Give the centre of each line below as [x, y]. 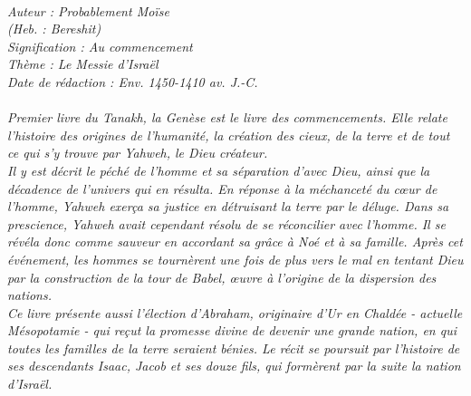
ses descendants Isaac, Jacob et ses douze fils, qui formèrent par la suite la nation [234, 366]
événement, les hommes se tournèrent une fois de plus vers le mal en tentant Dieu [235, 259]
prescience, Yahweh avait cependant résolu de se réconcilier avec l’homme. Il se [226, 223]
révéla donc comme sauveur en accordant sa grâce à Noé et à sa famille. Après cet [235, 241]
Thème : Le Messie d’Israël [83, 64]
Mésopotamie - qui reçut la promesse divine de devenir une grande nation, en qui [232, 330]
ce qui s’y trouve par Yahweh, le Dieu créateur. [138, 153]
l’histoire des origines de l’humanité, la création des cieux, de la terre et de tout [229, 135]
